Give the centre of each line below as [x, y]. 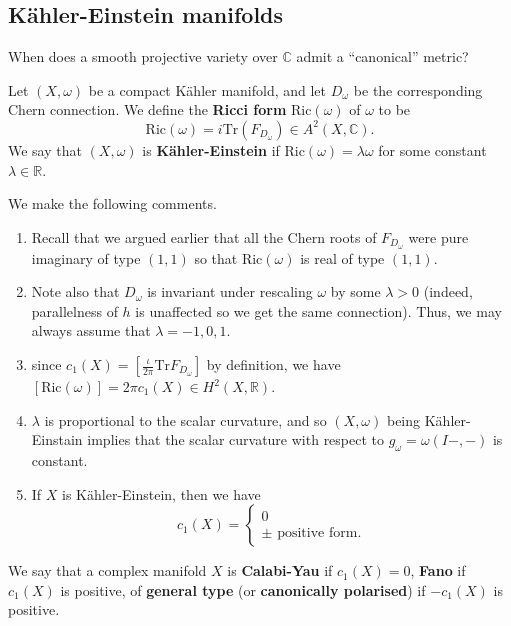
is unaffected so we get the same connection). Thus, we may [318, 310]
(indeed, [448, 291]
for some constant [432, 149]
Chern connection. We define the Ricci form [147, 109]
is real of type [342, 257]
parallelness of [74, 310]
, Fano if [438, 570]
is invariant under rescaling [230, 291]
